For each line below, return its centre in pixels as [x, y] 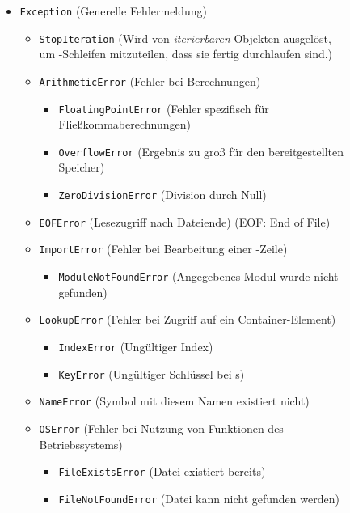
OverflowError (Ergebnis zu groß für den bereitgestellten [201, 151]
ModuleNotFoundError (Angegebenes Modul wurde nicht [198, 276]
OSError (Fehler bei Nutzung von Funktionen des [161, 428]
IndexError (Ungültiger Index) [136, 346]
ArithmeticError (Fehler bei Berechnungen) [150, 81]
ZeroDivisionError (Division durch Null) [162, 195]
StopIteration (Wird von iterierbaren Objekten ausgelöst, [185, 38]
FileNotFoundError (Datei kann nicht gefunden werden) [199, 498]
